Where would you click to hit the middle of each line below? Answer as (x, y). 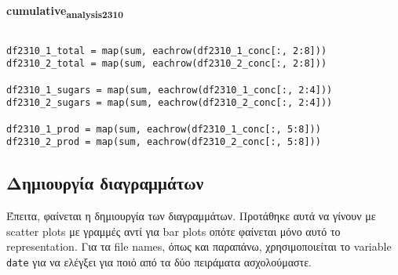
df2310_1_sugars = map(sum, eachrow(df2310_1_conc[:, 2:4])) (170, 90)
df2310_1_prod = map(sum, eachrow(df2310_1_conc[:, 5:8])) (164, 129)
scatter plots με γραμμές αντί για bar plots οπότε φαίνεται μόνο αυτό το (173, 231)
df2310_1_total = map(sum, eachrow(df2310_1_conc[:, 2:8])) (167, 51)
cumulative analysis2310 (65, 11)
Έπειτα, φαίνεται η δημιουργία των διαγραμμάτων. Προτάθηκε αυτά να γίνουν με (191, 216)
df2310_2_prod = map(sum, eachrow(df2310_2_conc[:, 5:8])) (164, 142)
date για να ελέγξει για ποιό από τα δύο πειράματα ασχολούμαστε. (159, 262)
